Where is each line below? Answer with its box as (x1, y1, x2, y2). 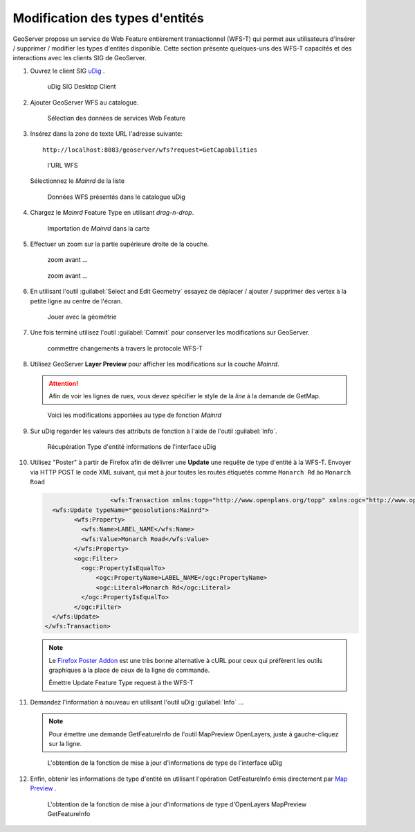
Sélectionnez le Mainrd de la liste (30, 177, 124, 185)
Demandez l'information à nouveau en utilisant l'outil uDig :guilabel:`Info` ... (30, 698, 244, 706)
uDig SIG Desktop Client (47, 82, 117, 91)
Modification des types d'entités (12, 10, 204, 26)
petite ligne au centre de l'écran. (30, 296, 122, 305)
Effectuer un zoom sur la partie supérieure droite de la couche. (30, 240, 210, 249)
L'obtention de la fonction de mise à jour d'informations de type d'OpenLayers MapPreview (47, 800, 307, 808)
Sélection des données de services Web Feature (47, 114, 186, 122)
